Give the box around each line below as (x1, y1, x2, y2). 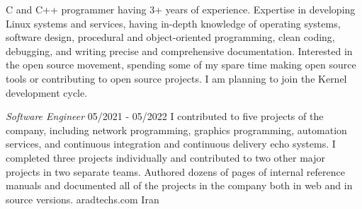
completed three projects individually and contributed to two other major (6, 150, 326, 165)
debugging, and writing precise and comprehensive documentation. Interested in (6, 43, 353, 58)
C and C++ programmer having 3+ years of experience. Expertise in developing (6, 2, 356, 16)
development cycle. (6, 85, 88, 100)
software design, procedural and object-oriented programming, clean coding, (6, 30, 335, 44)
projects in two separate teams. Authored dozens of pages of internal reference (6, 164, 345, 179)
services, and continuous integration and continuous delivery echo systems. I (6, 136, 336, 151)
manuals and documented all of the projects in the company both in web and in (6, 178, 353, 193)
